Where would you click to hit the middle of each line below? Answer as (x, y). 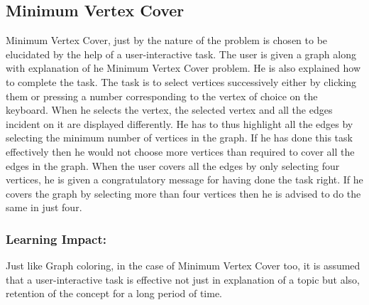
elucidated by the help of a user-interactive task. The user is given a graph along (181, 54)
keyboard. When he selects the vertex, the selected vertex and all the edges (169, 110)
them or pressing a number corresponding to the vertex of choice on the (162, 96)
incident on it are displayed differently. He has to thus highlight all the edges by (180, 123)
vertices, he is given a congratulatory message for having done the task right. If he (184, 180)
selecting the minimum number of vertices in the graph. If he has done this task (179, 138)
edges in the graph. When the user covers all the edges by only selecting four (173, 165)
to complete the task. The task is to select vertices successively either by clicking (181, 81)
